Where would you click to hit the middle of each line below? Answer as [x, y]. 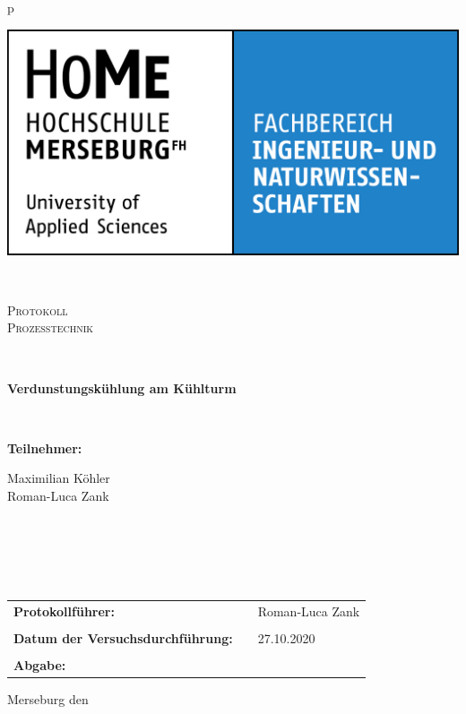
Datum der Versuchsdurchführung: [123, 637]
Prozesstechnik [51, 327]
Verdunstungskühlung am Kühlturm [122, 387]
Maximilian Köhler [59, 478]
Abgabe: [40, 664]
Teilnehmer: [45, 447]
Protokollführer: [64, 611]
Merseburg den [48, 698]
